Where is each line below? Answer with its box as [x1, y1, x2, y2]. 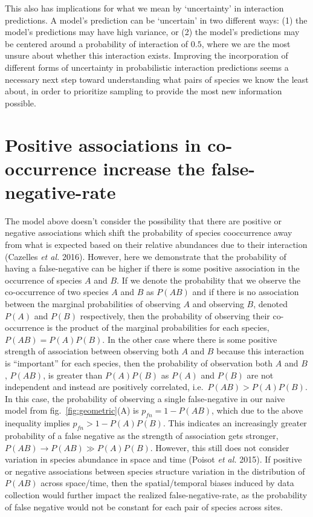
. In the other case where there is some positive [102, 333, 277, 345]
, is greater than [43, 368, 103, 381]
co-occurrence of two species [5, 285, 109, 298]
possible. [5, 96, 36, 109]
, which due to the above [211, 404, 303, 417]
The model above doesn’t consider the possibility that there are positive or [5, 214, 282, 227]
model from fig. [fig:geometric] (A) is [5, 404, 139, 417]
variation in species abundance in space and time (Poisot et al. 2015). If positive [5, 453, 302, 466]
